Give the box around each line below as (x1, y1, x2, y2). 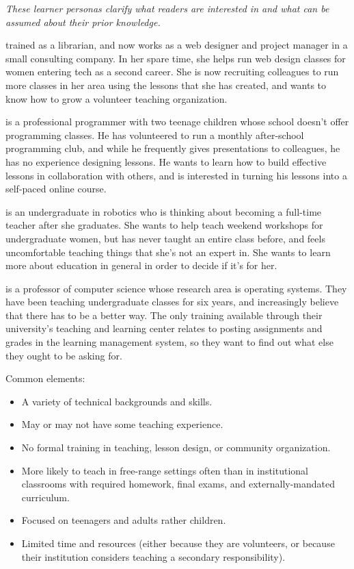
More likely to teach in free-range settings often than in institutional (21, 463, 308, 477)
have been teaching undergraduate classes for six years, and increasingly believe (5, 294, 339, 309)
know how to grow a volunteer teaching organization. (5, 91, 228, 105)
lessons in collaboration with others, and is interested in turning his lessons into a (5, 168, 347, 182)
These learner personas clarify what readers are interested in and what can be (5, 1, 329, 15)
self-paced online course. (5, 181, 107, 196)
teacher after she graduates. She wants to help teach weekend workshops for (5, 218, 323, 232)
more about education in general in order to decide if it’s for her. (5, 258, 277, 273)
